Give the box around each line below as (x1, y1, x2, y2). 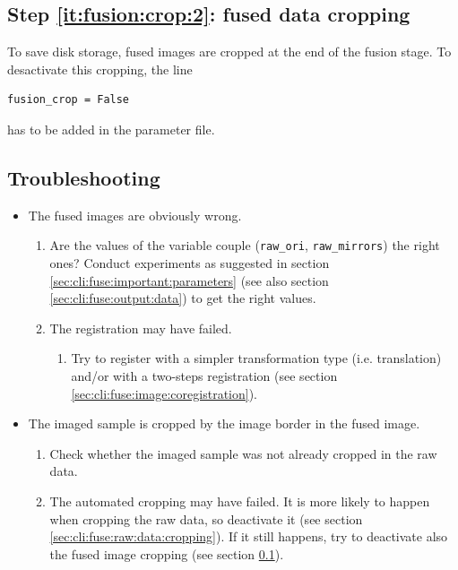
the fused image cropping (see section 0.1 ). (49, 544, 284, 563)
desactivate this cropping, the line (7, 59, 193, 78)
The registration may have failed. (49, 318, 232, 337)
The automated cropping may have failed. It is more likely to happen (49, 491, 430, 510)
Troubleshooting (7, 163, 160, 191)
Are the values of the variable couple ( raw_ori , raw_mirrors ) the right (49, 236, 440, 255)
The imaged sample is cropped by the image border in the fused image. (28, 414, 420, 433)
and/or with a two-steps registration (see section (71, 367, 338, 384)
